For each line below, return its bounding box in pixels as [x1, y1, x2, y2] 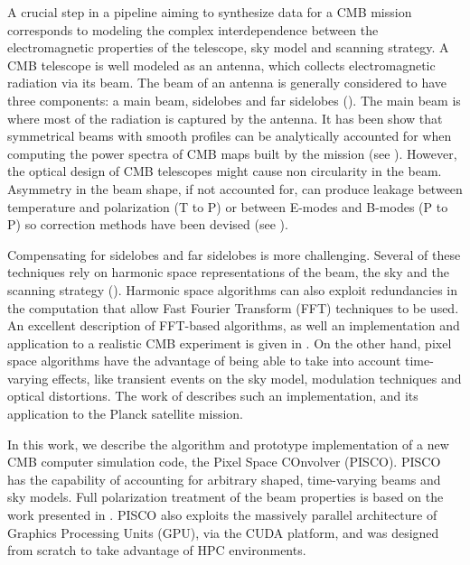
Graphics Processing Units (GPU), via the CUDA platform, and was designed [7, 523, 439, 542]
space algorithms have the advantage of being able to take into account [7, 351, 401, 370]
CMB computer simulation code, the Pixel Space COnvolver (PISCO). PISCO [7, 452, 441, 471]
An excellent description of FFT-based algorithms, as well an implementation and [7, 316, 460, 335]
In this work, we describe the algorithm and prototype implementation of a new [7, 434, 449, 453]
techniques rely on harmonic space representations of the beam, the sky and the [7, 263, 449, 282]
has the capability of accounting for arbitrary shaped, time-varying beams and [7, 469, 441, 488]
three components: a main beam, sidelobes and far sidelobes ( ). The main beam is [7, 90, 461, 109]
